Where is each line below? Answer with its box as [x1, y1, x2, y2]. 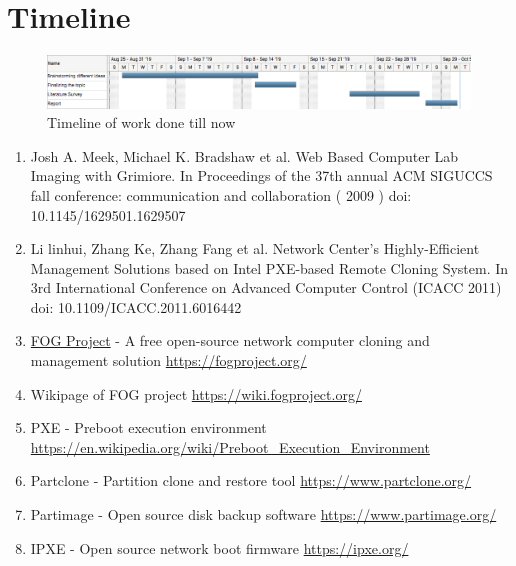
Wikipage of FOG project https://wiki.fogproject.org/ [30, 383, 362, 404]
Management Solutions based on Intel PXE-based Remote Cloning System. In [30, 257, 509, 278]
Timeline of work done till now [47, 112, 236, 133]
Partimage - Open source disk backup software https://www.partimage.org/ [30, 504, 497, 525]
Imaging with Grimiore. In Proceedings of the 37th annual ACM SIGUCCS [30, 165, 493, 186]
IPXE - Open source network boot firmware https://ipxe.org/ [30, 537, 409, 558]
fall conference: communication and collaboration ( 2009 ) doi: [30, 184, 412, 205]
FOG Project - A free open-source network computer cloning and [30, 330, 430, 351]
